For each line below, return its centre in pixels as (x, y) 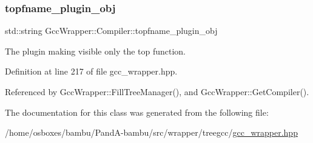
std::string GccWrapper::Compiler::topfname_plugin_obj (111, 31)
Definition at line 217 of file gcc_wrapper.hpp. (91, 71)
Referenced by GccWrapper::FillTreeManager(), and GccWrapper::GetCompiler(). (157, 91)
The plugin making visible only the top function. (96, 51)
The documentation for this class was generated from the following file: (137, 112)
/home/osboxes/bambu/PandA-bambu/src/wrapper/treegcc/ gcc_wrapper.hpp (151, 132)
